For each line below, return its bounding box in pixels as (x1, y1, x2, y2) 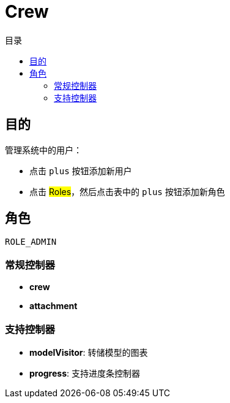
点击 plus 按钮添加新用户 (29, 165, 132, 176)
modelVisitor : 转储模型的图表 (29, 347, 148, 358)
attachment (29, 301, 78, 312)
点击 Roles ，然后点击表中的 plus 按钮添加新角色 (29, 186, 225, 197)
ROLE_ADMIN (5, 237, 57, 247)
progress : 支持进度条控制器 (29, 367, 140, 378)
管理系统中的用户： (5, 144, 82, 155)
